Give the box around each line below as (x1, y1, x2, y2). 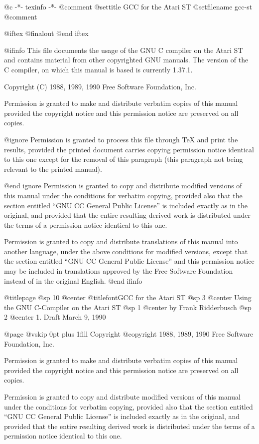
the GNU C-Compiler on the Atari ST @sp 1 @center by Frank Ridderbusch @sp (4, 302, 252, 312)
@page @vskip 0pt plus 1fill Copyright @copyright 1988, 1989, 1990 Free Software (4, 329, 254, 339)
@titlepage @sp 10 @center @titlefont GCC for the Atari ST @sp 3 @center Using (4, 292, 252, 303)
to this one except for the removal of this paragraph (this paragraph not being (4, 154, 243, 164)
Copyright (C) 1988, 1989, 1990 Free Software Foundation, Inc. (4, 81, 196, 91)
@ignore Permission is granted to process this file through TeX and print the (4, 134, 238, 144)
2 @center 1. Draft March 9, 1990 (4, 312, 106, 322)
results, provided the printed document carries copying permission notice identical (4, 144, 254, 154)
